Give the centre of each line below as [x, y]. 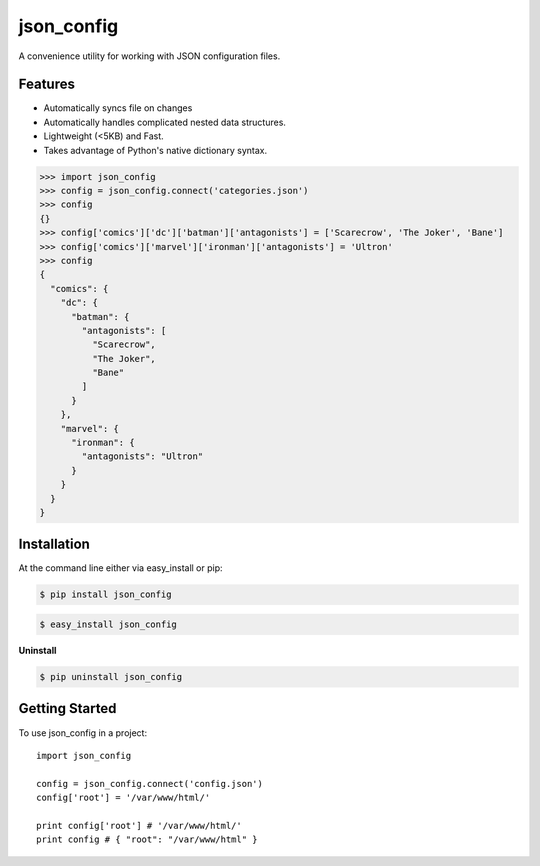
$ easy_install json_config [108, 624]
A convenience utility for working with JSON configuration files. [149, 56]
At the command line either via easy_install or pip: [121, 568]
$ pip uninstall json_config [111, 677]
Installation [54, 544]
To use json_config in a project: [83, 732]
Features [46, 84]
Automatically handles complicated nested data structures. [165, 122]
